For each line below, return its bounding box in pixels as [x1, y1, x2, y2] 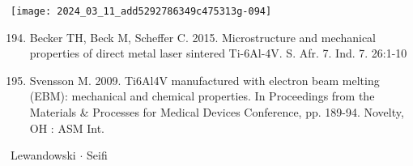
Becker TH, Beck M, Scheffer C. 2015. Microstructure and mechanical [29, 28, 377, 45]
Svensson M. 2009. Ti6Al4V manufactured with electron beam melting [29, 71, 380, 88]
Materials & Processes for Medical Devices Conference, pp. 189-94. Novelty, [29, 104, 404, 121]
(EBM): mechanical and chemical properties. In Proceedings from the [29, 87, 375, 104]
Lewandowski [11, 147, 76, 164]
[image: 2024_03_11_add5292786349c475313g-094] [11, 6, 272, 17]
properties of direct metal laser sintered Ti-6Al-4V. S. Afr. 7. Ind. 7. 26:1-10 [29, 45, 407, 62]
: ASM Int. [50, 119, 104, 136]
